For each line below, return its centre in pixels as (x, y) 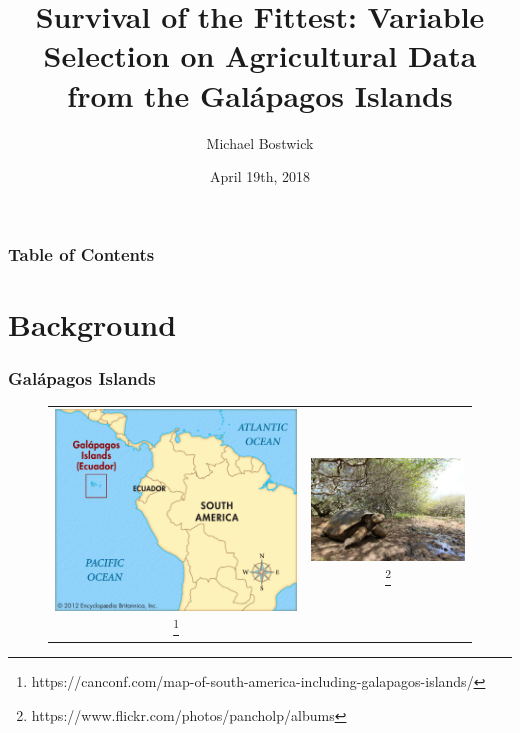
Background (92, 323)
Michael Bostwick (260, 142)
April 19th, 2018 (259, 176)
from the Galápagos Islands (260, 94)
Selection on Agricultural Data (260, 55)
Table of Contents (81, 253)
